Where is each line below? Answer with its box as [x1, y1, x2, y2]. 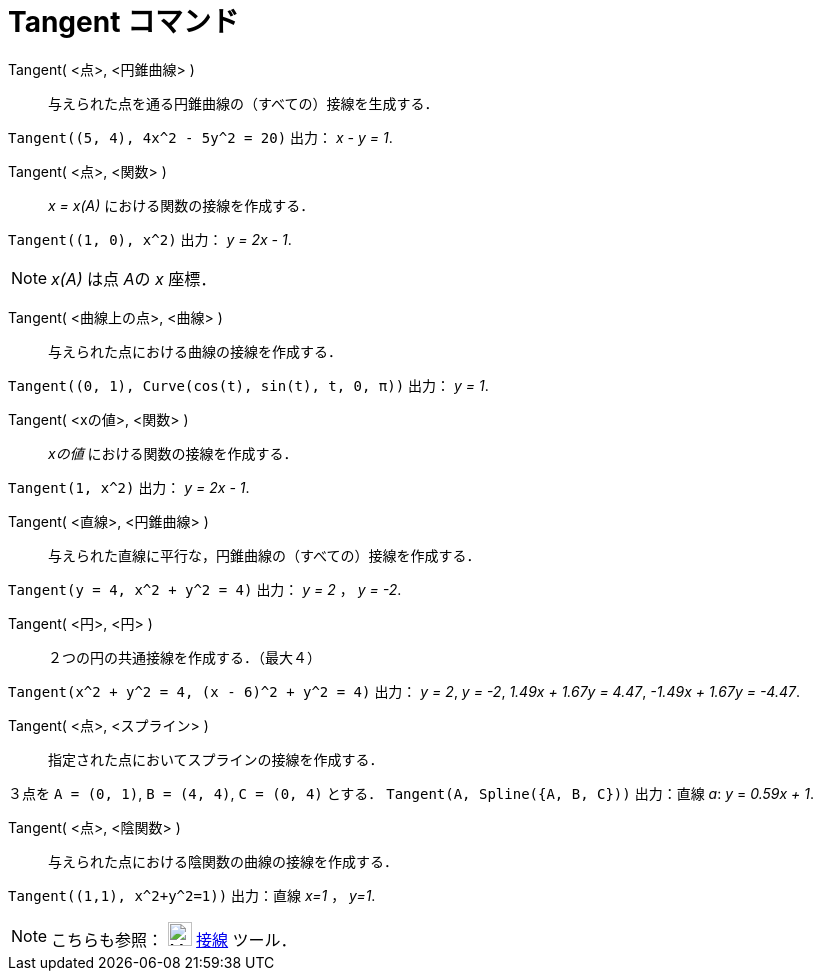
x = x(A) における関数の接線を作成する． [48, 196, 315, 214]
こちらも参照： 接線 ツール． [51, 929, 297, 950]
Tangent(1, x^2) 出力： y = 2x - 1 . [8, 478, 250, 496]
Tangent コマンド [8, 5, 240, 39]
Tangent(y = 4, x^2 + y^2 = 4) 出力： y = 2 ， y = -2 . [8, 580, 402, 598]
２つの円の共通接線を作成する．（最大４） [48, 648, 321, 666]
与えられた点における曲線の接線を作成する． [48, 342, 342, 360]
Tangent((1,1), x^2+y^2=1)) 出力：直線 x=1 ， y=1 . [8, 886, 376, 904]
